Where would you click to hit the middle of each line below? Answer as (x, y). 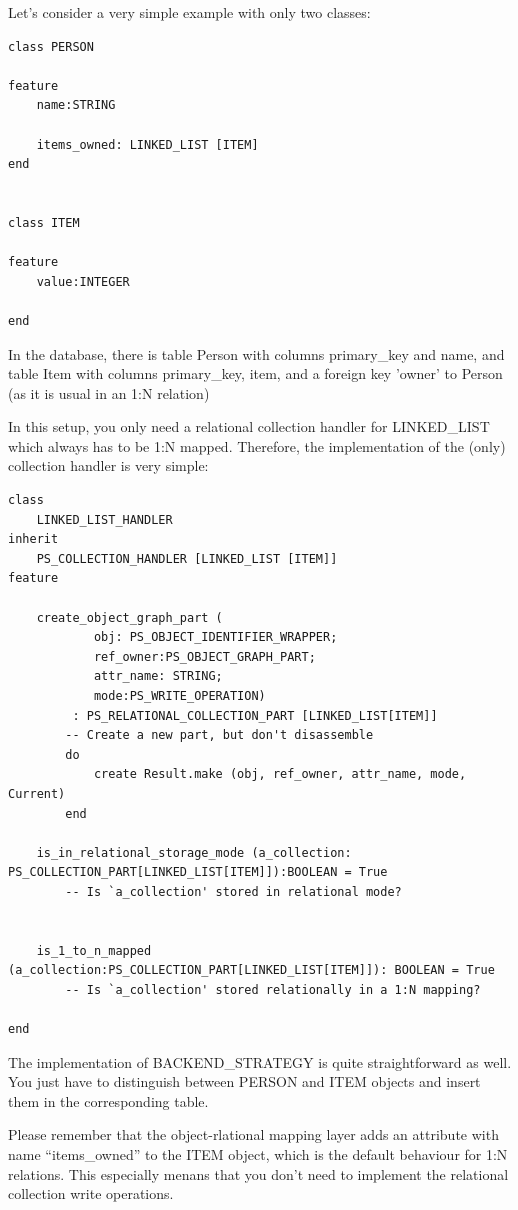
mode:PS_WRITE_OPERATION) (179, 696)
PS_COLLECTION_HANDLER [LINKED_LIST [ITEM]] (187, 558)
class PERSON (51, 46)
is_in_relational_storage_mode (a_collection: (194, 852)
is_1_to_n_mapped (94, 950)
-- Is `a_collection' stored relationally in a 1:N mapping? (273, 989)
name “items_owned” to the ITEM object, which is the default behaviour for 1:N (258, 1154)
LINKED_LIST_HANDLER (104, 519)
